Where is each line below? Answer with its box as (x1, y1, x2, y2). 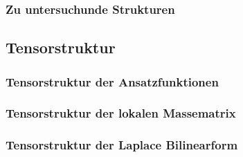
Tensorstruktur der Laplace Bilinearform (6, 136, 238, 154)
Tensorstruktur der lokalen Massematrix (6, 104, 236, 122)
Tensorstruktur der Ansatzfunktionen (6, 73, 219, 90)
